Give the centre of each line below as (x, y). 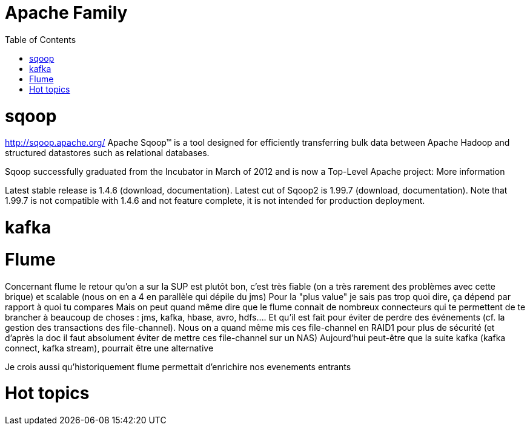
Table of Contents (41, 39)
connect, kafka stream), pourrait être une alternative (109, 348)
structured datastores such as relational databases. (107, 153)
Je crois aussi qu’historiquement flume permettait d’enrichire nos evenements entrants (178, 366)
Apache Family (66, 13)
